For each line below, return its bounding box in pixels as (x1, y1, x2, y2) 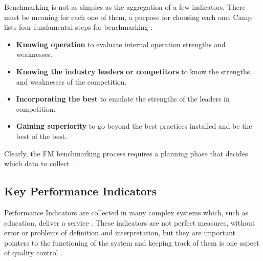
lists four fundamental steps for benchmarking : (4, 22, 153, 32)
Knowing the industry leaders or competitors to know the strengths (16, 66, 250, 76)
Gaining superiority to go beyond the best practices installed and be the (16, 121, 252, 131)
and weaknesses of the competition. (16, 76, 127, 87)
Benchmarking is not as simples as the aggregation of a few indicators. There (4, 2, 246, 12)
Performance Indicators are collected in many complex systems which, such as (4, 207, 249, 217)
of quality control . (4, 247, 63, 258)
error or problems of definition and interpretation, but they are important (4, 227, 236, 238)
